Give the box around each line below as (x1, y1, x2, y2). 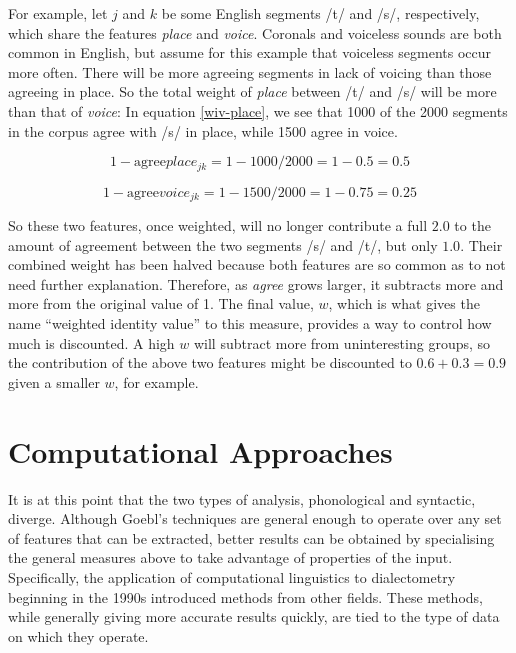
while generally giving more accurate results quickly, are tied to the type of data (8, 606, 500, 627)
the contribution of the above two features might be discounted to (8, 352, 412, 373)
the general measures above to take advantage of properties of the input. (8, 547, 453, 568)
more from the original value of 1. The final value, (8, 293, 314, 314)
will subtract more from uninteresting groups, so (193, 332, 491, 353)
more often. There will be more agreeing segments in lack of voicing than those (8, 61, 492, 82)
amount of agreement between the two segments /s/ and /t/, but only (8, 234, 438, 255)
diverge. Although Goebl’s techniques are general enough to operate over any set (8, 508, 502, 529)
